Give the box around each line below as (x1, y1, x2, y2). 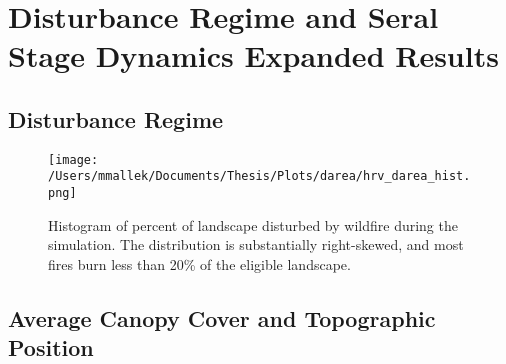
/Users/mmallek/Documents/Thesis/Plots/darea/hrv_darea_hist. (48, 169, 471, 184)
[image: (48, 152, 99, 167)
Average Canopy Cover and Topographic (8, 302, 436, 333)
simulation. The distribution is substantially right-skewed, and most (48, 234, 464, 255)
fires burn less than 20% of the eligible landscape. (48, 253, 351, 274)
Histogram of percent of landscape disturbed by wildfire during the (48, 214, 458, 235)
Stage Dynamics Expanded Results (8, 35, 499, 76)
